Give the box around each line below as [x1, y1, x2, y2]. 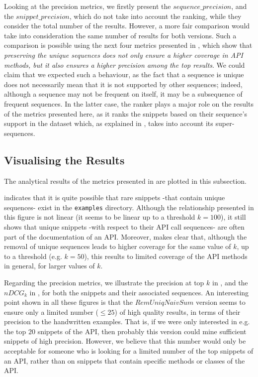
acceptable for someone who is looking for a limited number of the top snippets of [4, 346, 254, 356]
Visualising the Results [4, 152, 125, 167]
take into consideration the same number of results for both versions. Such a [4, 30, 237, 40]
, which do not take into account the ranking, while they [69, 10, 242, 21]
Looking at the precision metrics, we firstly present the [4, 1, 171, 11]
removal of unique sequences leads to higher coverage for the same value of [4, 241, 231, 251]
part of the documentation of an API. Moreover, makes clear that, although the [4, 231, 247, 242]
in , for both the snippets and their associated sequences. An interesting [29, 287, 249, 297]
